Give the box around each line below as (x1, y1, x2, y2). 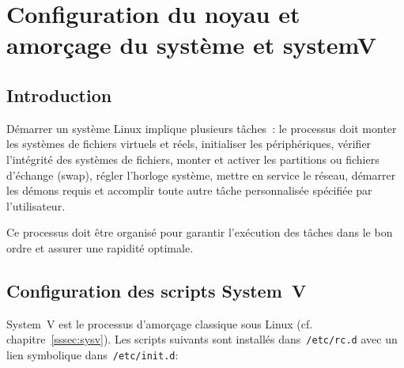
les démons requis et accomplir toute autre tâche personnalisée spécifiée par (6, 182, 372, 199)
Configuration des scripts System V (6, 278, 307, 302)
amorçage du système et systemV (6, 28, 377, 61)
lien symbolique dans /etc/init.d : (6, 346, 179, 362)
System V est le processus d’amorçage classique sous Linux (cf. (6, 315, 313, 332)
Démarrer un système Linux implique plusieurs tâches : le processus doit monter (6, 120, 397, 136)
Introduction (6, 82, 112, 107)
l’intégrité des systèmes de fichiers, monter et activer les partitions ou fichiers (6, 150, 379, 167)
